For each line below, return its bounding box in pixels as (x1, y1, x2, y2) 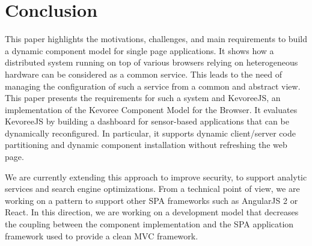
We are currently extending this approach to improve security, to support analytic (5, 170, 307, 183)
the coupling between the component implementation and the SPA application (5, 218, 294, 230)
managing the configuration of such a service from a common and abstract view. (5, 79, 301, 92)
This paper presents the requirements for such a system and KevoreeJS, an (5, 91, 281, 104)
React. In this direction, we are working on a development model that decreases (5, 206, 299, 218)
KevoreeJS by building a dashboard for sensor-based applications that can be (5, 115, 289, 128)
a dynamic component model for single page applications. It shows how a (5, 44, 274, 57)
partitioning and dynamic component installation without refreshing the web (5, 138, 287, 151)
